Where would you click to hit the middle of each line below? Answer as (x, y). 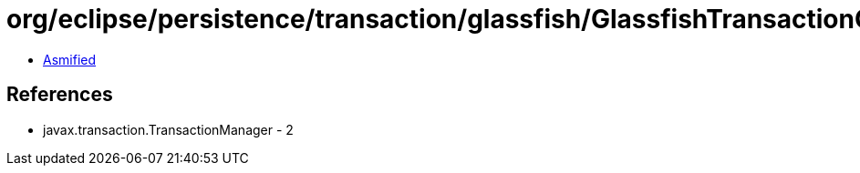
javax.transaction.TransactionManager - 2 (168, 129)
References (60, 95)
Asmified (70, 59)
